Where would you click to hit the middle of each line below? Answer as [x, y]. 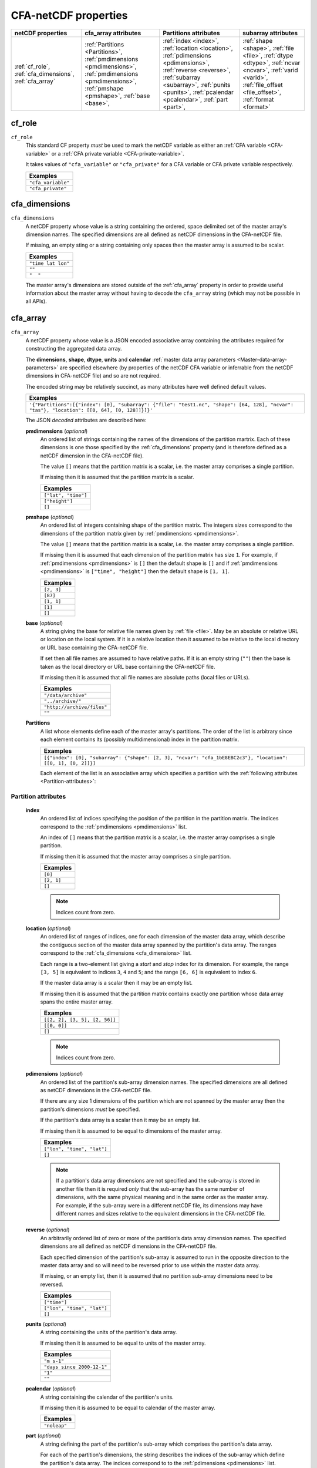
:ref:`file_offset [263, 85]
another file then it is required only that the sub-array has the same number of [150, 1188]
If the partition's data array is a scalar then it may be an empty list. [120, 1120]
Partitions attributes [191, 33]
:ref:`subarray [181, 78]
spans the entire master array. [76, 1002]
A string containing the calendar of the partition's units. [107, 1397]
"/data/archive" [65, 696]
